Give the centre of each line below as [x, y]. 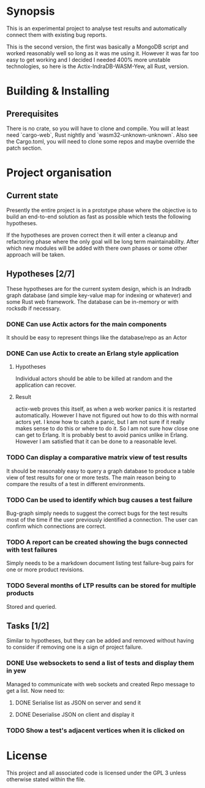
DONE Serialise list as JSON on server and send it [78, 702]
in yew [16, 671]
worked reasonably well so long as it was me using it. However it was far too [102, 53]
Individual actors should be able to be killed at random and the [94, 379]
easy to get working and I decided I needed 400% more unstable [88, 60]
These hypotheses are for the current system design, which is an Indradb [99, 288]
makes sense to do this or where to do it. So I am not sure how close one [107, 428]
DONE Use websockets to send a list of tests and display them [100, 663]
